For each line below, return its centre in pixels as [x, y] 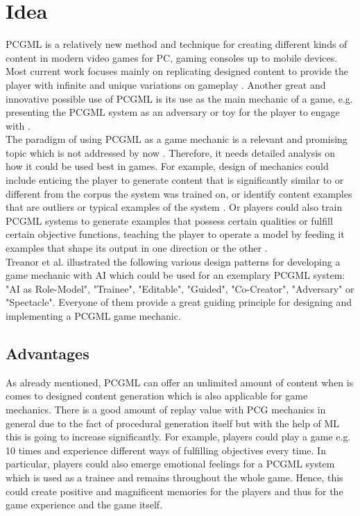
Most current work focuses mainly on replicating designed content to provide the [177, 71]
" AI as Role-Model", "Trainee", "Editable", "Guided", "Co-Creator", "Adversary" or [180, 288]
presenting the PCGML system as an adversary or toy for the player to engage [173, 112]
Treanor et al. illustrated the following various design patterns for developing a [173, 261]
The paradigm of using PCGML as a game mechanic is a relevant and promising [177, 139]
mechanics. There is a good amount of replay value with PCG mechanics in [166, 409]
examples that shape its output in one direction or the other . [137, 248]
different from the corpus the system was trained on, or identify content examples [179, 193]
